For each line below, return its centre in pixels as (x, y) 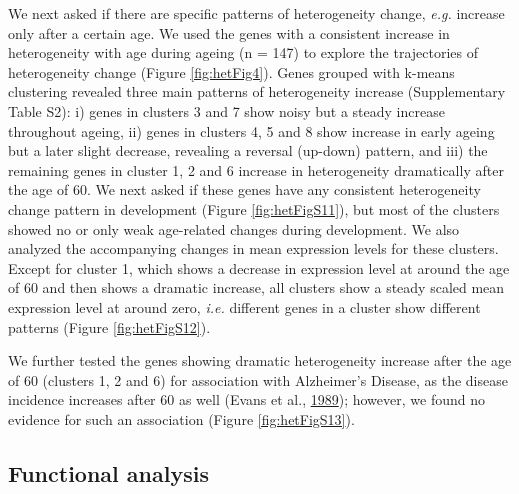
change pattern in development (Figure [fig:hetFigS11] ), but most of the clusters (254, 208)
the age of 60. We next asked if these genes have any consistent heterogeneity (244, 189)
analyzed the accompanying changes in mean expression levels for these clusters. (253, 248)
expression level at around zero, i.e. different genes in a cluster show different (244, 306)
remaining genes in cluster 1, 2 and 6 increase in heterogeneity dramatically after (256, 169)
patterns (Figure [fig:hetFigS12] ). (109, 326)
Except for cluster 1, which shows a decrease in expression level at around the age (259, 267)
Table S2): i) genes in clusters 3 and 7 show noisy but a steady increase (226, 110)
